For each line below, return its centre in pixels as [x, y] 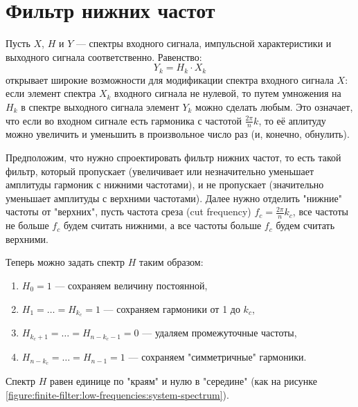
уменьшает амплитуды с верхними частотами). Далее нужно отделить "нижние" [174, 198]
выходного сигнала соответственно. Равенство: [104, 56]
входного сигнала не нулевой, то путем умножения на [228, 93]
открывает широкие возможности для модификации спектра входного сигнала [170, 79]
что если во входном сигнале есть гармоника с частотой [124, 120]
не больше [27, 225]
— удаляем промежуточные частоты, [220, 333]
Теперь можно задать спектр [65, 262]
